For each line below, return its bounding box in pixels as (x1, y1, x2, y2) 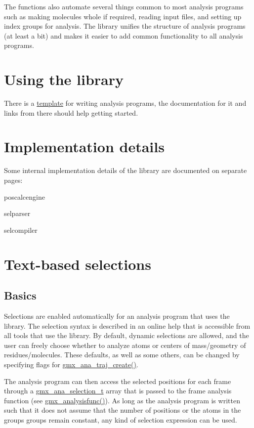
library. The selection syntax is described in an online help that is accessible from (4, 320, 251, 331)
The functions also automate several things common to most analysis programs (4, 1, 244, 11)
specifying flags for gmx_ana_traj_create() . (4, 359, 138, 369)
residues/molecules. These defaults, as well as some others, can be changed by (4, 349, 240, 360)
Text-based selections (4, 254, 151, 274)
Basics (4, 288, 37, 303)
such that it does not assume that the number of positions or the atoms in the (4, 405, 241, 415)
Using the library (4, 69, 124, 89)
